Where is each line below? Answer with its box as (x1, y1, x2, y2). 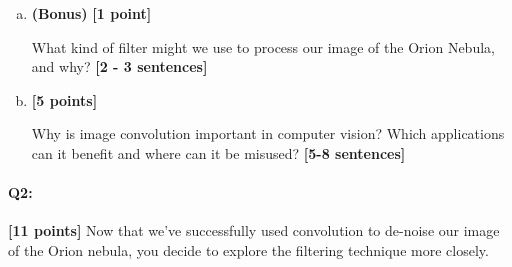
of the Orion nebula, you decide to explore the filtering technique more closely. (8, 239, 489, 260)
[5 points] (31, 89, 98, 110)
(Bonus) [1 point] (31, 3, 152, 23)
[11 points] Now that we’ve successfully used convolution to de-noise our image (8, 220, 500, 241)
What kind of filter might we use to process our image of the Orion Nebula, (31, 36, 495, 57)
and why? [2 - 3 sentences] (31, 56, 208, 77)
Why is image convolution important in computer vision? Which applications (31, 123, 505, 144)
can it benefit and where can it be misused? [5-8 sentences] (31, 142, 406, 163)
